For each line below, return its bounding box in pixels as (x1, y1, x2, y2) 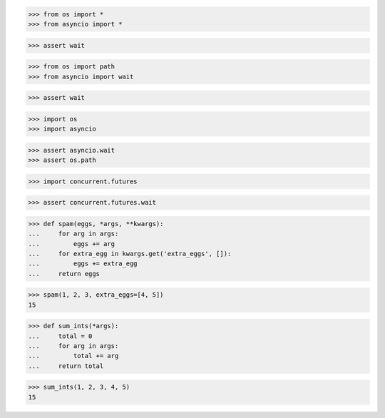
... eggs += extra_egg (28, 260, 138, 267)
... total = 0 (28, 332, 93, 340)
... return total (28, 362, 104, 370)
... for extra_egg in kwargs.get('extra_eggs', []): (28, 250, 232, 258)
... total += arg (28, 352, 119, 360)
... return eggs (28, 270, 100, 277)
